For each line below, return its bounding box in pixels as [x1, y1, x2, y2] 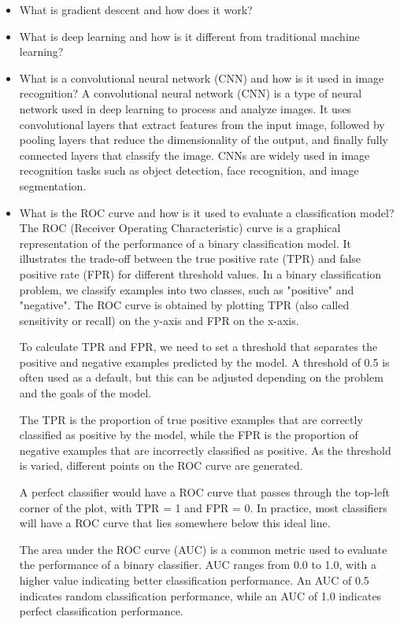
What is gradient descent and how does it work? [19, 2, 253, 17]
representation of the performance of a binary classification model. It [19, 234, 352, 251]
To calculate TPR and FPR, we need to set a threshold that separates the [19, 338, 378, 355]
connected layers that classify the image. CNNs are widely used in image [19, 146, 370, 163]
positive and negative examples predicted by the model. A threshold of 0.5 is [19, 353, 390, 370]
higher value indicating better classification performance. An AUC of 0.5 [19, 572, 369, 588]
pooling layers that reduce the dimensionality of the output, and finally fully [19, 131, 388, 148]
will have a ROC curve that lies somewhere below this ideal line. [19, 515, 331, 531]
